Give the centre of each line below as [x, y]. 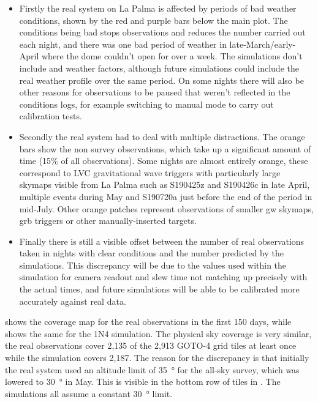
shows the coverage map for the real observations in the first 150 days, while [148, 322]
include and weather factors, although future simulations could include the [159, 68]
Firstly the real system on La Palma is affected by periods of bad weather [158, 8]
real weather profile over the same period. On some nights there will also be [161, 80]
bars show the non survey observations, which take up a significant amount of [165, 148]
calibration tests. [51, 116]
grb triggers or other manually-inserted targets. [108, 221]
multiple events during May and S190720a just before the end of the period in [166, 196]
